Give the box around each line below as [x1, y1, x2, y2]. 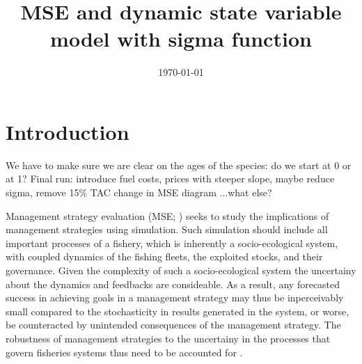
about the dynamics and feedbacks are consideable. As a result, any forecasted [6, 276, 340, 291]
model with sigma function [50, 24, 312, 53]
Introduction [6, 117, 129, 145]
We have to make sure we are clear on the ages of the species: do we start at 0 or [6, 157, 352, 172]
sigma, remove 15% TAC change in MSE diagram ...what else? [6, 185, 272, 200]
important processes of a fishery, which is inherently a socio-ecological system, [6, 235, 338, 250]
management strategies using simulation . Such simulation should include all [6, 222, 328, 237]
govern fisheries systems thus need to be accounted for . [6, 345, 243, 359]
